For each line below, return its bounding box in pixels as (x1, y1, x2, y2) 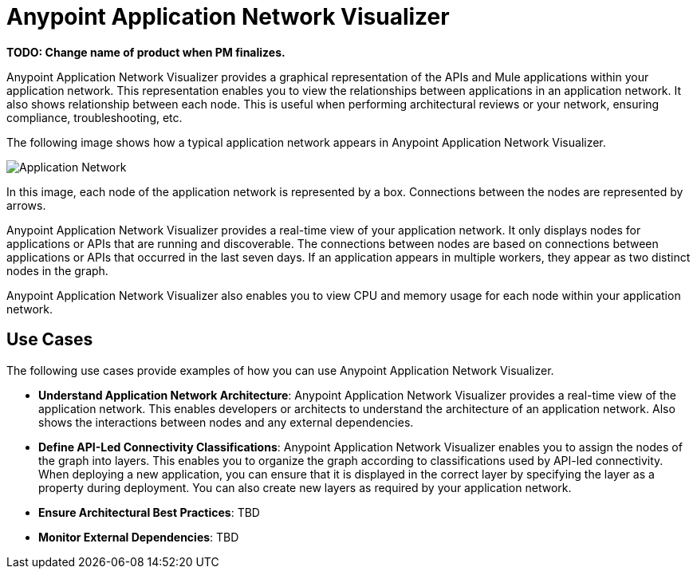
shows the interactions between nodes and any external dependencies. (38, 415, 414, 429)
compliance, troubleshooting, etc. (6, 110, 183, 124)
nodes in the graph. (6, 263, 108, 278)
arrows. (6, 198, 46, 212)
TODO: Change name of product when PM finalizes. (6, 45, 285, 59)
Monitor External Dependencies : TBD (38, 530, 239, 544)
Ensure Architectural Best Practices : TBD (38, 505, 260, 519)
